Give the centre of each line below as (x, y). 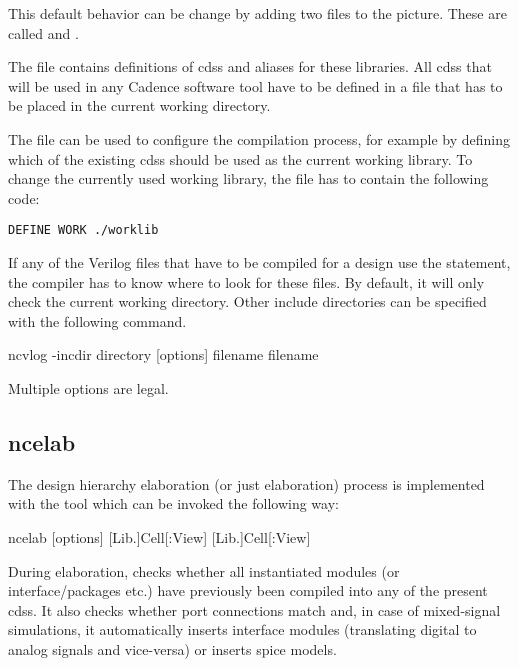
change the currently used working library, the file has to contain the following (248, 178)
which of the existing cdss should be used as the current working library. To (240, 158)
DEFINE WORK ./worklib (83, 230)
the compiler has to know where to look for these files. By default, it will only (246, 281)
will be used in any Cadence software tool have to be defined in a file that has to (255, 85)
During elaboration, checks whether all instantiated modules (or (204, 570)
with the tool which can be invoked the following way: (173, 503)
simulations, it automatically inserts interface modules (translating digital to (242, 629)
